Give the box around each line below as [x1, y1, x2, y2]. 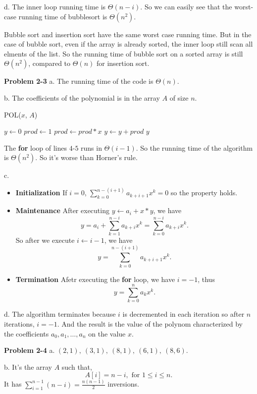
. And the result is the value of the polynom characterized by [57, 318, 243, 329]
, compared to [28, 58, 71, 68]
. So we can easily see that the [140, 1, 232, 11]
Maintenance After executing [15, 205, 109, 216]
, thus [198, 274, 215, 284]
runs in [81, 142, 102, 153]
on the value [88, 328, 126, 338]
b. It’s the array [4, 361, 52, 372]
